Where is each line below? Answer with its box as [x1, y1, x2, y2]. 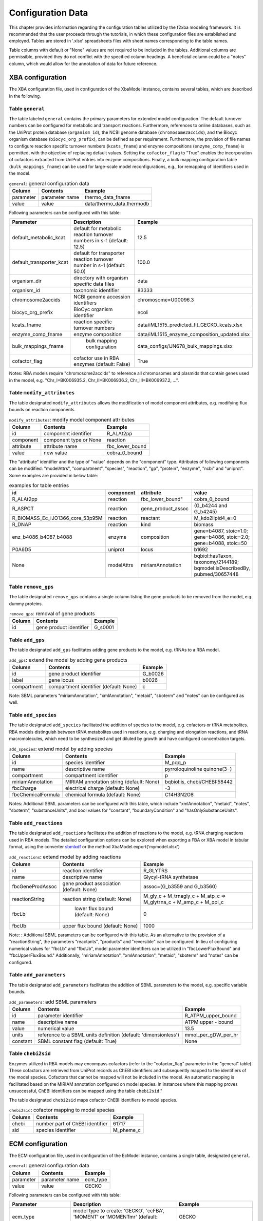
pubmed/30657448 [194, 571, 239, 578]
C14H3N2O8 [165, 791, 194, 798]
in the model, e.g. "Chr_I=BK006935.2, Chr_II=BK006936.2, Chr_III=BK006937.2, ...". [9, 377, 179, 383]
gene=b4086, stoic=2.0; [194, 534, 250, 541]
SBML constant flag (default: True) [37, 1038, 117, 1045]
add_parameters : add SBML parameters [9, 998, 97, 1005]
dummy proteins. [9, 601, 43, 607]
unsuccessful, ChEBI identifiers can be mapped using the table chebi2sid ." [9, 1088, 163, 1094]
